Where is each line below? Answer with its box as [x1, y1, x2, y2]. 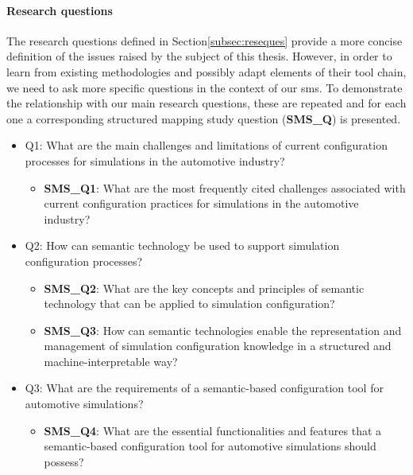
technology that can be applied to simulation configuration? [44, 295, 335, 312]
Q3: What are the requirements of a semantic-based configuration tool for [25, 380, 384, 396]
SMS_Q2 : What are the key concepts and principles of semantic [44, 279, 365, 296]
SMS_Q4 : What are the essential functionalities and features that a [44, 422, 382, 438]
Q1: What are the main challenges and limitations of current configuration [25, 137, 388, 154]
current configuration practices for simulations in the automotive [44, 195, 359, 212]
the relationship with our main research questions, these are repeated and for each [6, 95, 407, 111]
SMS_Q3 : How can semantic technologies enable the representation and [44, 321, 402, 338]
